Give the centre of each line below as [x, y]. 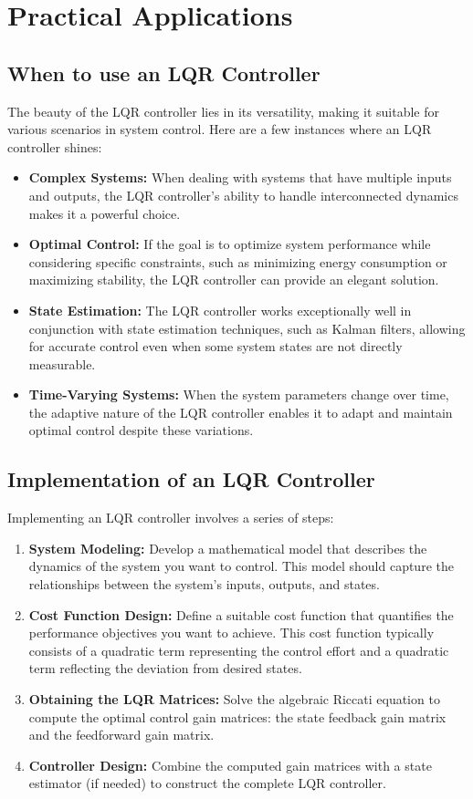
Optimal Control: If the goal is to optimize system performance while [230, 244]
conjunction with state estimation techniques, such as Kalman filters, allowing [247, 328]
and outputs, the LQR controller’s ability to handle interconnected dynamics [243, 195]
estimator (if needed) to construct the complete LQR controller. [207, 783]
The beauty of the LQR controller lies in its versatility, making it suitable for [223, 111]
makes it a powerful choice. [105, 213]
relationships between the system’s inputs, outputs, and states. [204, 584]
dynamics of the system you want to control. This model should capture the [241, 566]
